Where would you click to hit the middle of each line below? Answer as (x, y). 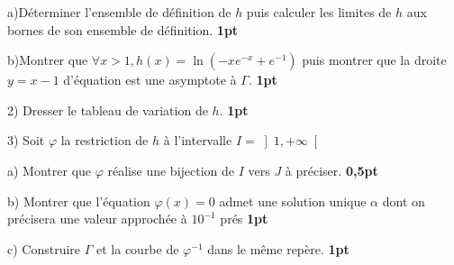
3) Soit (26, 140)
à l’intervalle (198, 140)
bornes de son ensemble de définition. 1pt (123, 29)
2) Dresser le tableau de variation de (108, 110)
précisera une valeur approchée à (97, 219)
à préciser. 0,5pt (331, 170)
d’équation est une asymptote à (150, 80)
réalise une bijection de (171, 170)
